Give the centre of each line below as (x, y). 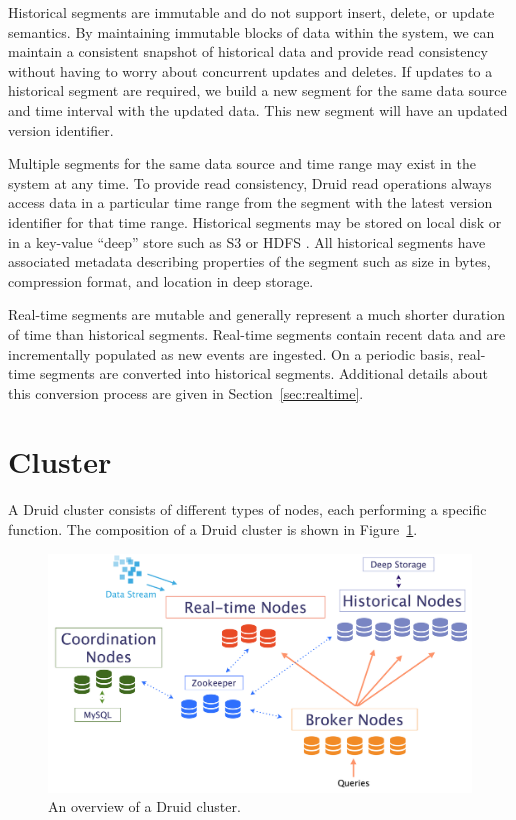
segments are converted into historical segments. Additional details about (264, 373)
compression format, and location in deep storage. (161, 280)
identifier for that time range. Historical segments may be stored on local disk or (255, 221)
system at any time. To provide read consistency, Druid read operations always (250, 182)
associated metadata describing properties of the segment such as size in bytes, (249, 261)
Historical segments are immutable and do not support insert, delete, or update (251, 12)
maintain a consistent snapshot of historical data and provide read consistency (248, 51)
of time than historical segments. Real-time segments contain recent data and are (257, 333)
